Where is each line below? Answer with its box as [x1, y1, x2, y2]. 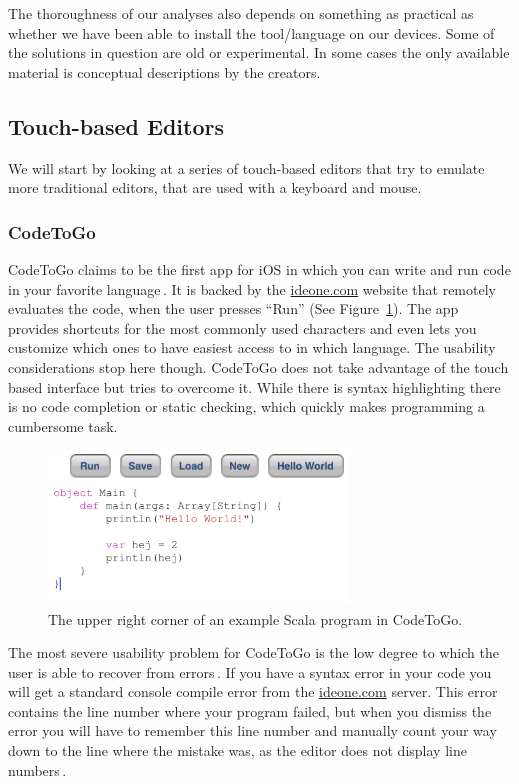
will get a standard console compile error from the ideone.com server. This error [8, 681, 498, 702]
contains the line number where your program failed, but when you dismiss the [8, 700, 492, 721]
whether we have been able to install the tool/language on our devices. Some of [8, 22, 495, 43]
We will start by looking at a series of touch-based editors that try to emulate [8, 157, 485, 178]
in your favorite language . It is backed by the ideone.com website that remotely [8, 278, 496, 299]
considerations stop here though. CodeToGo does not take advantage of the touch [8, 356, 509, 377]
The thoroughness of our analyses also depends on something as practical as [8, 3, 474, 23]
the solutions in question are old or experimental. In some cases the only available [8, 42, 510, 63]
